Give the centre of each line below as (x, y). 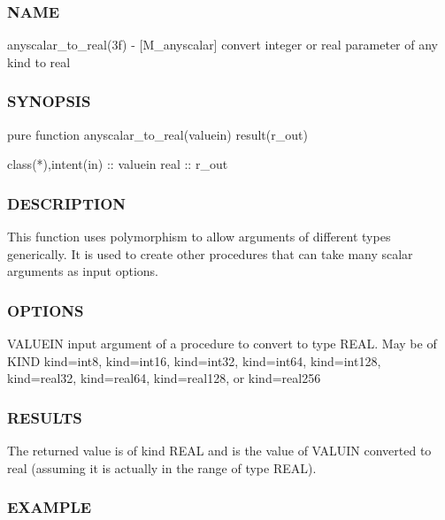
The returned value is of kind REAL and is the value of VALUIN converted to (219, 451)
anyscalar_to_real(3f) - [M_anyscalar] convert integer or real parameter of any (223, 45)
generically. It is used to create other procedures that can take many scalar (210, 253)
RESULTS (45, 417)
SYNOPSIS (49, 101)
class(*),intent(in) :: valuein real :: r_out (118, 164)
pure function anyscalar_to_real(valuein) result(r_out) (157, 134)
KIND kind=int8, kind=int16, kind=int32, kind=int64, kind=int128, (194, 360)
